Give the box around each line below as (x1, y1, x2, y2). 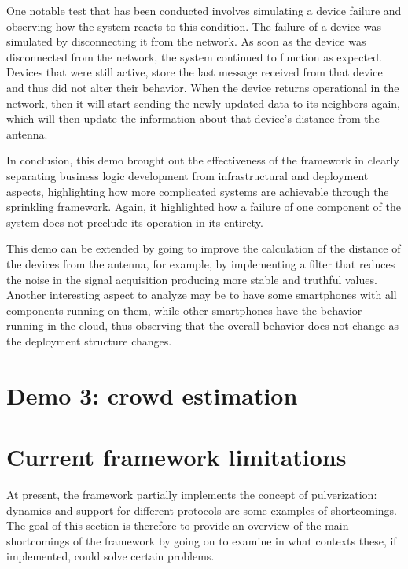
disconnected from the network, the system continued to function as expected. (6, 48, 382, 65)
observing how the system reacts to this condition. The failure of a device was (6, 17, 381, 34)
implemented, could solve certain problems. (6, 548, 215, 564)
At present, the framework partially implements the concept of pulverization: (6, 486, 377, 502)
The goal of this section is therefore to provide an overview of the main (6, 517, 349, 534)
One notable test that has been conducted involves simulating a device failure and (6, 2, 402, 18)
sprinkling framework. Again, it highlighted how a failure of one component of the (6, 198, 401, 215)
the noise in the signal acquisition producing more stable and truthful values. (6, 271, 377, 287)
